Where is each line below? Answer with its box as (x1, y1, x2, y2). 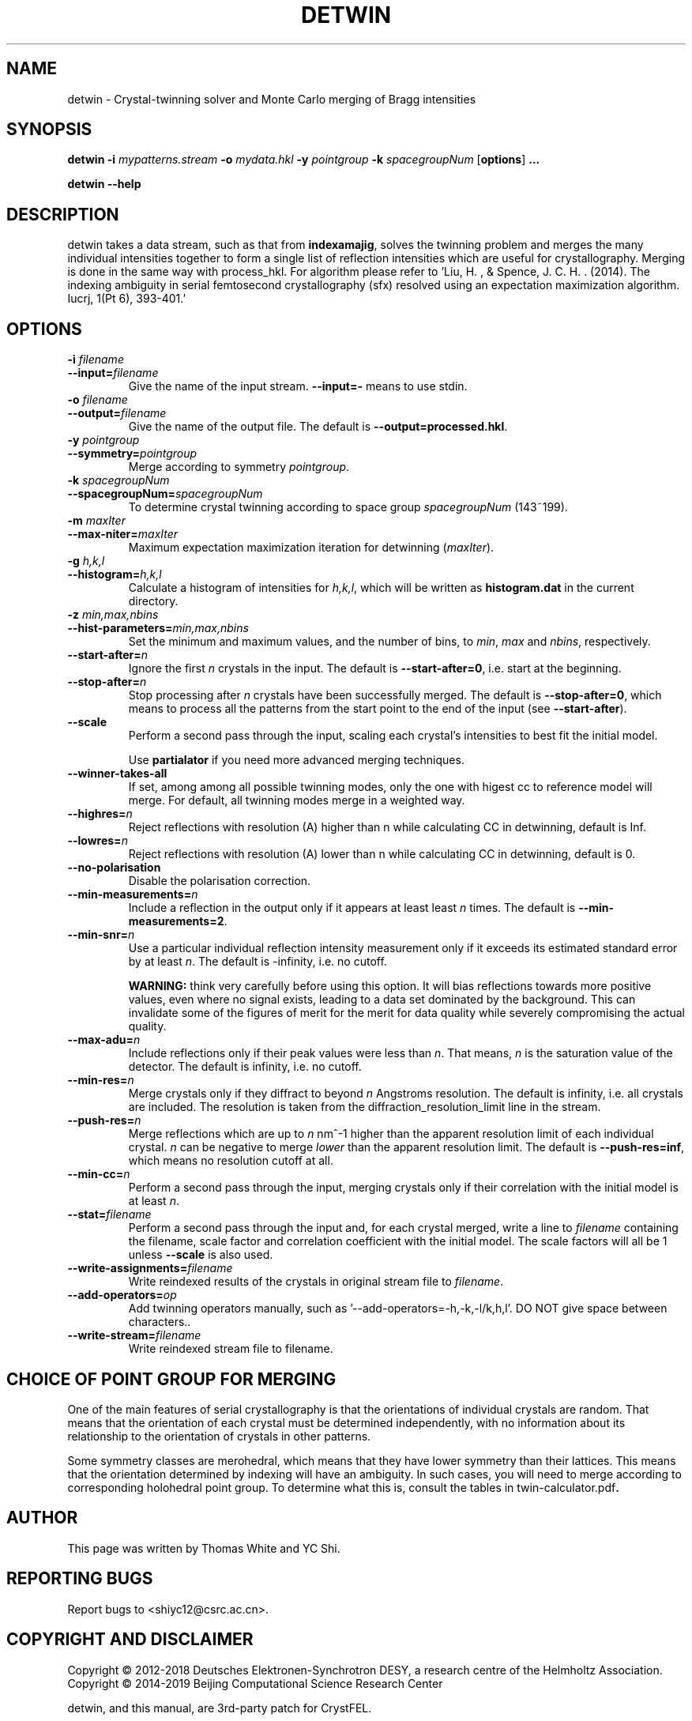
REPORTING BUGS (6, 1568, 153, 1589)
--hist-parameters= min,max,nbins (67, 621, 249, 635)
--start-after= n (67, 648, 149, 662)
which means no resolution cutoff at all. (128, 1154, 333, 1168)
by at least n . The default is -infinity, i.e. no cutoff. (128, 955, 387, 969)
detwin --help (67, 177, 141, 191)
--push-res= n (67, 1113, 141, 1128)
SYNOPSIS (6, 119, 92, 140)
